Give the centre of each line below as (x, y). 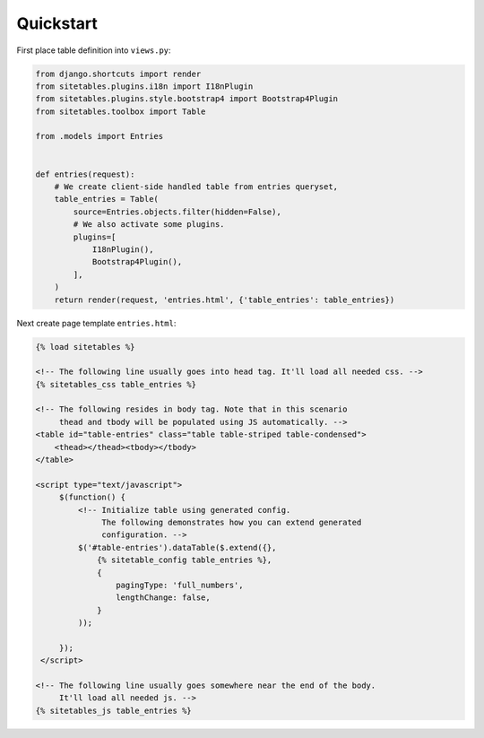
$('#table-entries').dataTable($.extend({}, (177, 547)
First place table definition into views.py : (94, 50)
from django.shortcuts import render (118, 74)
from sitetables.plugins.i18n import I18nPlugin (144, 86)
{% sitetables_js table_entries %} (113, 710)
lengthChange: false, (163, 598)
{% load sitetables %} (85, 347)
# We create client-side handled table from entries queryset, (196, 187)
